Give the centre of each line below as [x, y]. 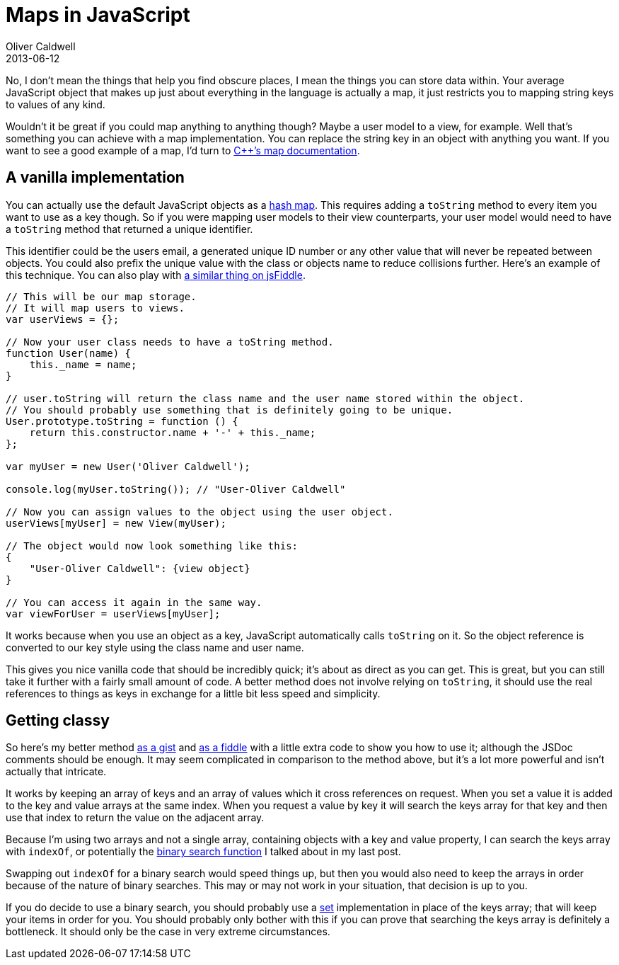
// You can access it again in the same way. [134, 602]
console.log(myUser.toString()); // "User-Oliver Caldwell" [176, 489]
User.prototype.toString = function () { [122, 421]
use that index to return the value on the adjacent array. [135, 818]
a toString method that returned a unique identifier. [129, 229]
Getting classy [58, 721]
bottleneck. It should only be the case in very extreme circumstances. [168, 932]
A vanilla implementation [95, 178]
